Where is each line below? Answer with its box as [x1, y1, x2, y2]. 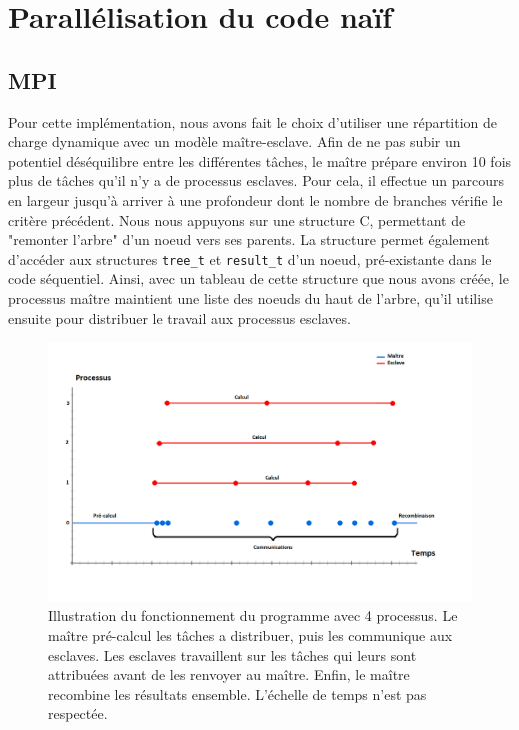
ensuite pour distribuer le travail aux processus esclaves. [8, 307, 351, 328]
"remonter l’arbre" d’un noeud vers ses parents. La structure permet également [8, 229, 490, 250]
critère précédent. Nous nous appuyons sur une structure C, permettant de [8, 209, 466, 230]
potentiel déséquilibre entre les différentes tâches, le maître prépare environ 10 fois [8, 150, 512, 171]
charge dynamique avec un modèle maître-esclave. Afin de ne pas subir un [8, 131, 461, 152]
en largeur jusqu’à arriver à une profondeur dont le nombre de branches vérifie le [8, 189, 503, 210]
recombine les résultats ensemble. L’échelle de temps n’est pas [48, 683, 427, 704]
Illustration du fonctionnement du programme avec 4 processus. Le [48, 605, 458, 626]
